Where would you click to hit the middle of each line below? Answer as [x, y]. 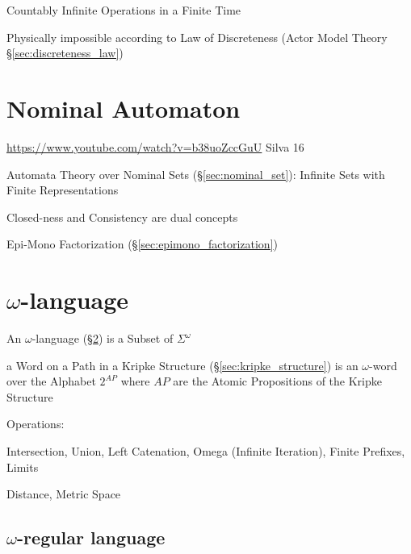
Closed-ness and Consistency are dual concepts [122, 217]
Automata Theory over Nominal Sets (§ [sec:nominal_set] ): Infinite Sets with [196, 174]
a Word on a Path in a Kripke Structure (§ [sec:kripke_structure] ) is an [182, 365]
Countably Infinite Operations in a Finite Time [124, 10]
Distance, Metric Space [64, 494]
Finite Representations [63, 190]
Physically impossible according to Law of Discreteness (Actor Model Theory [197, 37]
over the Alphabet [51, 381]
